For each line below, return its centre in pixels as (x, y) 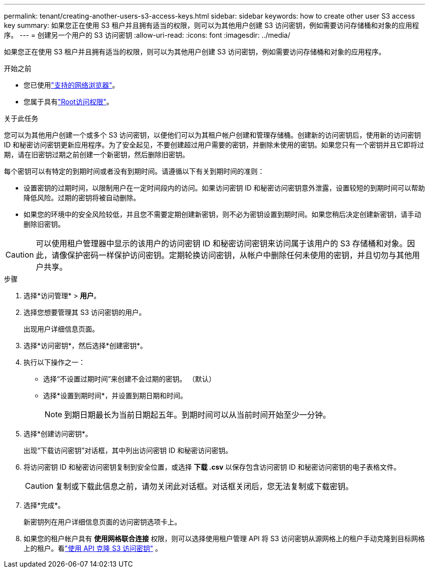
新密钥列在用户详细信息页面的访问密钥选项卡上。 (102, 522)
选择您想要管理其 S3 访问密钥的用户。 (85, 312)
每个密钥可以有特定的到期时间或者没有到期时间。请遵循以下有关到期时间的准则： (134, 171)
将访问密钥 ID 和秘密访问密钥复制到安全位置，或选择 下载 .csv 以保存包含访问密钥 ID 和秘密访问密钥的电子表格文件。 (212, 467)
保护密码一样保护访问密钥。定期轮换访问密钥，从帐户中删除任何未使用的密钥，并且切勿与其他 (240, 255)
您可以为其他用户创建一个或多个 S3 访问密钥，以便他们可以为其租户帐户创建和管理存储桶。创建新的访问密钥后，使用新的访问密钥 (213, 135)
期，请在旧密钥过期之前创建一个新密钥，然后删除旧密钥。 (96, 155)
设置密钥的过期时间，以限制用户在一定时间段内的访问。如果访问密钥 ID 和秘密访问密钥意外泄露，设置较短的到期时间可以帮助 (224, 188)
